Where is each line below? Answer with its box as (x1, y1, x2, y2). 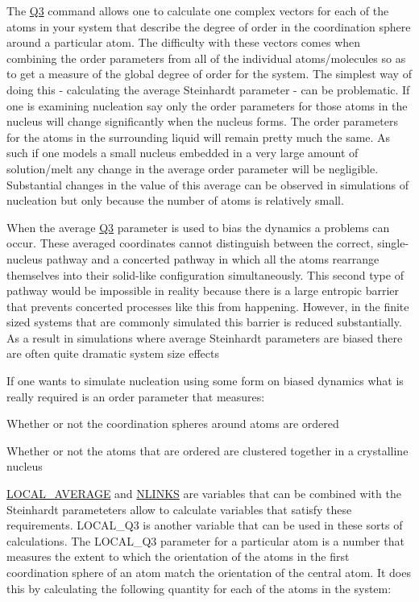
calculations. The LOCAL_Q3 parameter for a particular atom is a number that (6, 532, 404, 549)
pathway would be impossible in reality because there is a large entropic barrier (6, 282, 400, 299)
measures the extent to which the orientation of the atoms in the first (6, 548, 350, 565)
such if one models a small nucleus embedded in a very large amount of (6, 144, 359, 161)
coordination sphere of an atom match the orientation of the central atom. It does (6, 564, 411, 580)
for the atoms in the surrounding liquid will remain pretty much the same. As (6, 128, 391, 145)
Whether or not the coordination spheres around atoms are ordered (6, 415, 339, 432)
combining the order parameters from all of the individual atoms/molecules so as (6, 49, 406, 66)
